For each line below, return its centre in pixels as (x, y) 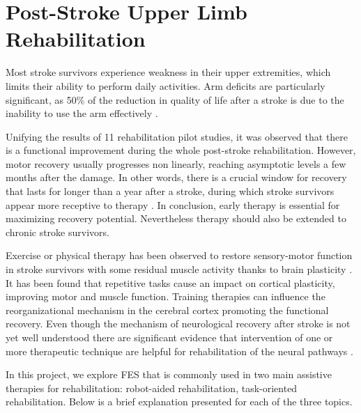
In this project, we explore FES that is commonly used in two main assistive (169, 374)
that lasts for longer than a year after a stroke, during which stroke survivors (170, 191)
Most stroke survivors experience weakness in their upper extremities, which (168, 72)
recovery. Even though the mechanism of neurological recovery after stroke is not (178, 324)
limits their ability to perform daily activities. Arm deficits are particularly (166, 85)
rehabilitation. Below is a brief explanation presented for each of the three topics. (179, 402)
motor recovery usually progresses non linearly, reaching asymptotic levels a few (176, 163)
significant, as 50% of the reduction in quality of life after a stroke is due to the (175, 99)
